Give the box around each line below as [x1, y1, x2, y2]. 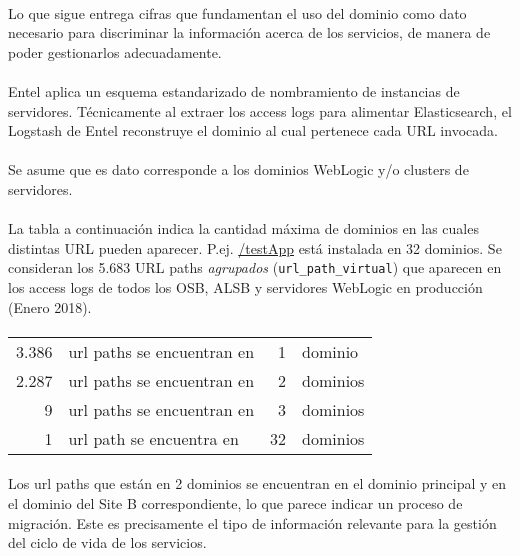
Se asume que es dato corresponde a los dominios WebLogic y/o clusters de [8, 159, 469, 180]
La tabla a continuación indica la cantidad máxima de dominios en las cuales [8, 218, 479, 239]
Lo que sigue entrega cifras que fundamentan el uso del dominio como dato [8, 2, 467, 23]
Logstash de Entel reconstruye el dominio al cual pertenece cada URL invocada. [8, 120, 498, 141]
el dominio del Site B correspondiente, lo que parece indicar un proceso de [8, 492, 463, 513]
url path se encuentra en [68, 426, 239, 450]
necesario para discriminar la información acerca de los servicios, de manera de [8, 22, 491, 43]
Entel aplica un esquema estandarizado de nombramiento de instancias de [8, 80, 460, 101]
